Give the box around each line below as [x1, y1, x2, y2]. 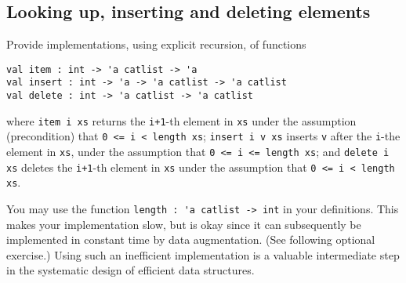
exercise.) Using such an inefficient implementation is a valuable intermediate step [6, 246, 400, 263]
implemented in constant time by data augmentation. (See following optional [6, 231, 375, 248]
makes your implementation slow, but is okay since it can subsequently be [6, 216, 361, 232]
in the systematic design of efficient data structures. [6, 262, 255, 278]
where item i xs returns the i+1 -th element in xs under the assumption [6, 112, 357, 129]
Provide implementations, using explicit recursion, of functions [6, 36, 306, 53]
